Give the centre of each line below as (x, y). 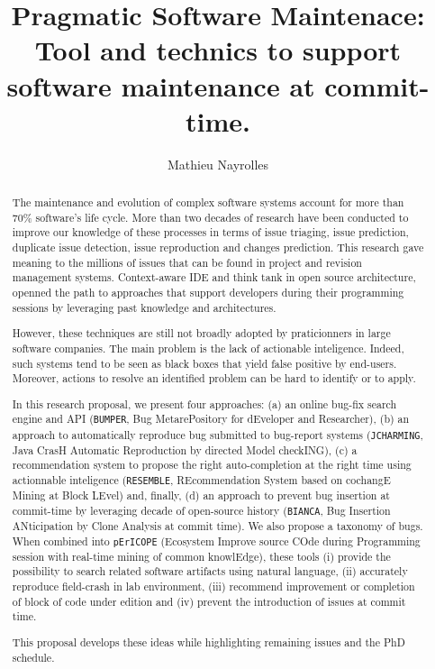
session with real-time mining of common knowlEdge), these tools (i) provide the (201, 556)
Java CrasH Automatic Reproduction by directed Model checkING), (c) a (185, 449)
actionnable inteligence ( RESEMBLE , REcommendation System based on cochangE (201, 479)
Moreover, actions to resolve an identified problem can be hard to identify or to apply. (214, 378)
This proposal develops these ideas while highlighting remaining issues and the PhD (208, 642)
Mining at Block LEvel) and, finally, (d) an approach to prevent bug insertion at (201, 495)
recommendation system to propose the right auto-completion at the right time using (212, 465)
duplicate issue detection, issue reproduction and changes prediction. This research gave (218, 247)
